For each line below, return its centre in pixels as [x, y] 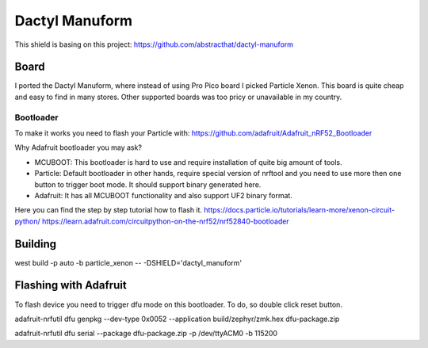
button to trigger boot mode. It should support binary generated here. [148, 184]
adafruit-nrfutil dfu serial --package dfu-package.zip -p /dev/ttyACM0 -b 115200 [146, 334]
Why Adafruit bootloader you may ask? [78, 147]
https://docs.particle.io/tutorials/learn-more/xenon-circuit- [299, 210]
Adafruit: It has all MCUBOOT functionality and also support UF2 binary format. [164, 195]
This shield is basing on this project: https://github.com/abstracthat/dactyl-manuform [154, 44]
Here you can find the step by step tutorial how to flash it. [108, 210]
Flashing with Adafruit [71, 285]
